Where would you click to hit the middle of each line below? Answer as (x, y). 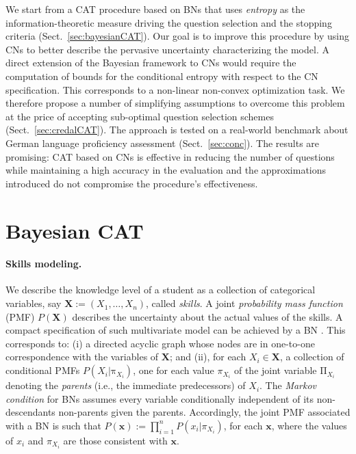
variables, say (34, 303)
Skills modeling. (44, 264)
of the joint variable (275, 370)
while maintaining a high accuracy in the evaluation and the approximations (166, 170)
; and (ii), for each (208, 357)
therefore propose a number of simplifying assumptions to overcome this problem (175, 103)
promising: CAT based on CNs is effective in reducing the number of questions (170, 156)
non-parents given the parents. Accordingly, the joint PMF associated (204, 412)
